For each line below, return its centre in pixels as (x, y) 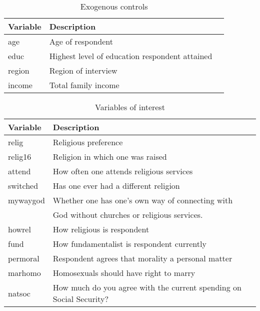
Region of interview (83, 70)
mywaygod (26, 200)
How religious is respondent (101, 229)
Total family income (84, 85)
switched (23, 186)
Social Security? (80, 299)
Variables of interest (130, 107)
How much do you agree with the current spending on (147, 287)
